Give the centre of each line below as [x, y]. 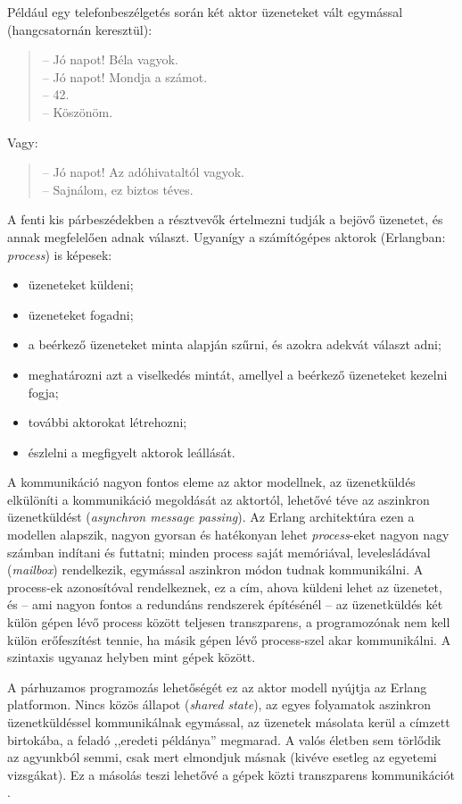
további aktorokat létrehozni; [107, 422]
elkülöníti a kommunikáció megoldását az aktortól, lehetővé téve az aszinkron [219, 499]
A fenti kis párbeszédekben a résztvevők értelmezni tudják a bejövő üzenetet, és [225, 219]
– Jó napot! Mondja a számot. [125, 76]
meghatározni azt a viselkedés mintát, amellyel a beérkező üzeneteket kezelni [238, 374]
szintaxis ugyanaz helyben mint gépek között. [132, 657]
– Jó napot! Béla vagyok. [110, 59]
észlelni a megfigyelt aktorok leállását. [132, 452]
